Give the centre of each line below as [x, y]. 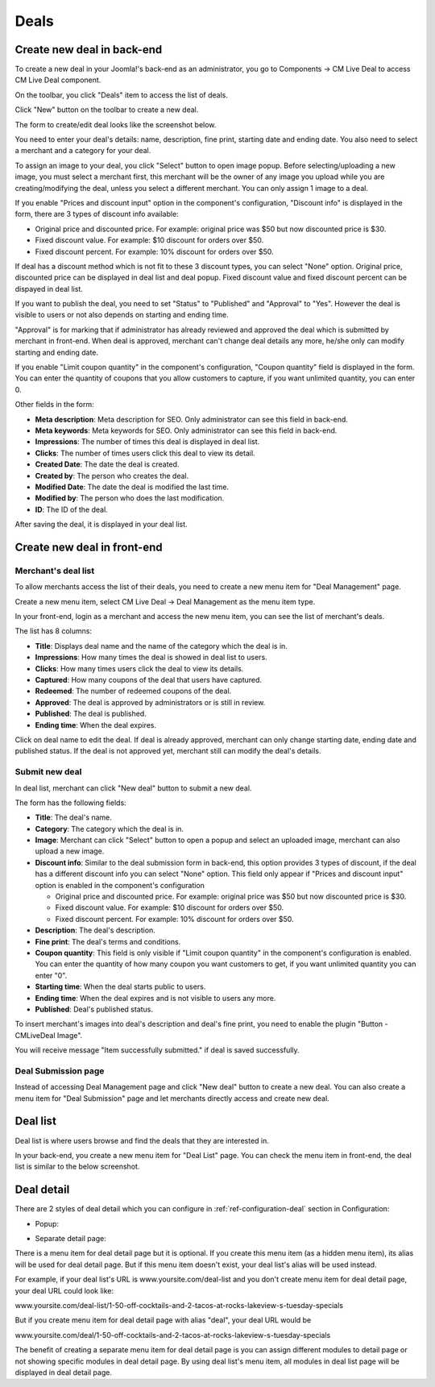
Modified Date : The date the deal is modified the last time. [132, 487]
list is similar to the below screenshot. [77, 1167]
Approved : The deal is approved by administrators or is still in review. [150, 702]
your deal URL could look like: [64, 1290]
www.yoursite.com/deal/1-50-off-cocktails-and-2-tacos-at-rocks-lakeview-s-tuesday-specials [173, 1335]
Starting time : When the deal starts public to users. [120, 986]
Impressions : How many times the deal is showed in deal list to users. [151, 658]
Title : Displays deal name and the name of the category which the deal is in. [161, 646]
